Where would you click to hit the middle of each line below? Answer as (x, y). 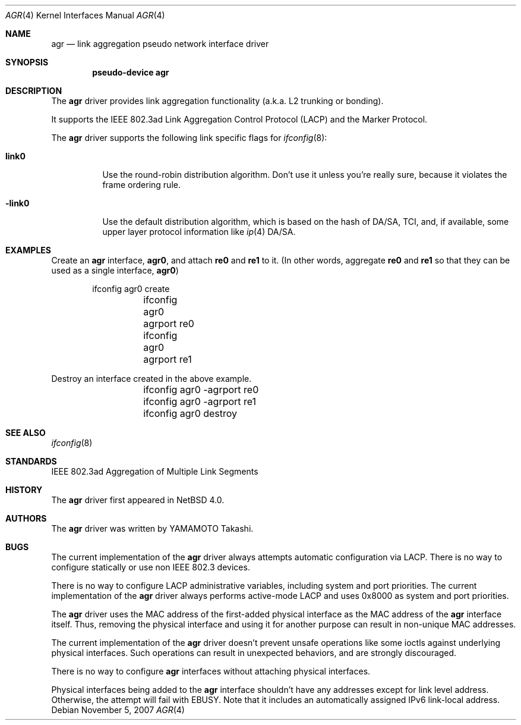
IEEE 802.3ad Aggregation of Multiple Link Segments (155, 471)
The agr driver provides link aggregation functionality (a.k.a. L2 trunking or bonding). (217, 101)
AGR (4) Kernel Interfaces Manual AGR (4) (85, 15)
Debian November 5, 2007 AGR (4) (118, 710)
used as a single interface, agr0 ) (115, 270)
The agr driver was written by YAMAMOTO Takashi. (152, 528)
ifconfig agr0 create (131, 289)
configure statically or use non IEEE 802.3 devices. (151, 567)
